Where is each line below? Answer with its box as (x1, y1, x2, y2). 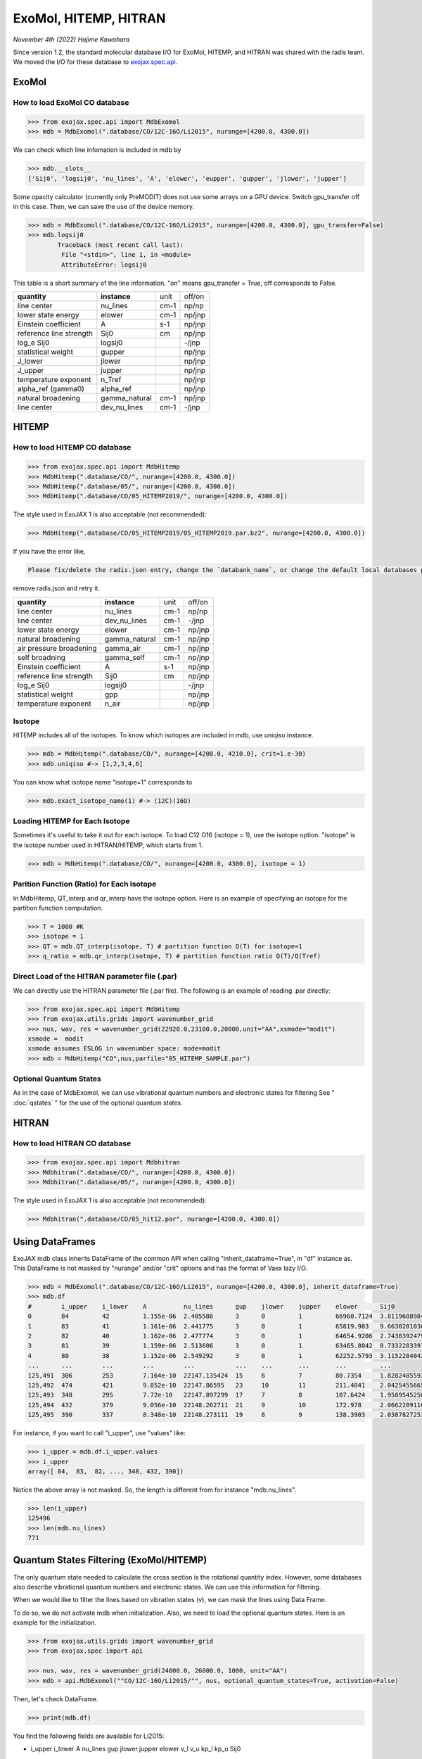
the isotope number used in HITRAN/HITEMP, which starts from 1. (13, 841, 203, 849)
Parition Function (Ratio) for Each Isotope (13, 879, 157, 889)
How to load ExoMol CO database (13, 98, 129, 108)
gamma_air (104, 643, 141, 653)
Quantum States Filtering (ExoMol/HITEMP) (13, 1554, 207, 1566)
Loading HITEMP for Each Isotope (13, 816, 130, 826)
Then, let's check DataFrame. (13, 1694, 98, 1703)
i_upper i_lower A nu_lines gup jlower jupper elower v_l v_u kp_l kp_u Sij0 (30, 1744, 241, 1753)
